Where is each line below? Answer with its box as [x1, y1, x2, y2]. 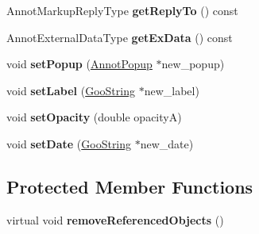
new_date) [140, 135, 194, 152]
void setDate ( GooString [6, 135, 132, 152]
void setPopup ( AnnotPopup [6, 56, 153, 72]
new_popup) [161, 56, 225, 72]
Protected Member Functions [6, 174, 253, 198]
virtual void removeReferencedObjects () [6, 211, 224, 228]
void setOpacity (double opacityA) [6, 109, 182, 125]
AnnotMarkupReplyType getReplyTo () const [6, 2, 238, 18]
